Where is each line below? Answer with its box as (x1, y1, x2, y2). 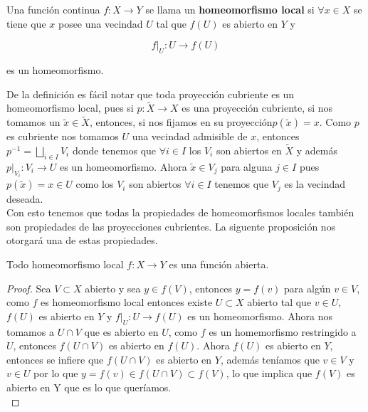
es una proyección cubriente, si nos (182, 100, 333, 115)
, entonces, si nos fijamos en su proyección (89, 115, 273, 130)
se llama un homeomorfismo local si (145, 2, 315, 16)
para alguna (221, 159, 273, 174)
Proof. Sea (6, 280, 51, 295)
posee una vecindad (58, 16, 143, 31)
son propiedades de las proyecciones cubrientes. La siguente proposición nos (6, 218, 336, 233)
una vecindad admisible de (132, 129, 248, 144)
